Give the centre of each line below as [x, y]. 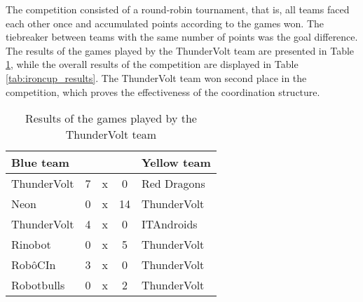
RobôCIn [34, 265]
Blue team [40, 163]
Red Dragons [173, 184]
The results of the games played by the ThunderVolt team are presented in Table [180, 50]
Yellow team [176, 163]
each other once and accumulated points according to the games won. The [165, 23]
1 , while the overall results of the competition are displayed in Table [152, 64]
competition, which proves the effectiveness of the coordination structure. [163, 91]
